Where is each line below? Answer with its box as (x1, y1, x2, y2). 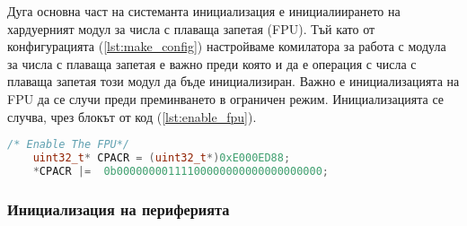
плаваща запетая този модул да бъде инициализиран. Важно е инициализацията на (7, 72, 460, 91)
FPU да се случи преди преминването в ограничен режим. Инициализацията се (7, 89, 445, 108)
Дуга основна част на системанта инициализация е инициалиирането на (7, 2, 401, 20)
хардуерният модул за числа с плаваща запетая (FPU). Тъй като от (7, 19, 375, 38)
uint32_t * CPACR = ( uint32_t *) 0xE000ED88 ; (32, 152, 291, 165)
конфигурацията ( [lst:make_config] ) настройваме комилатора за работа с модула (7, 37, 446, 56)
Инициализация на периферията (7, 197, 230, 220)
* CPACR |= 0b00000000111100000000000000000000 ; (32, 164, 329, 178)
